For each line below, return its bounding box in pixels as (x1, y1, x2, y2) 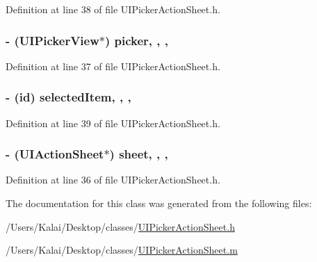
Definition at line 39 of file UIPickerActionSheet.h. (6, 115, 220, 130)
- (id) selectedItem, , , (6, 88, 131, 106)
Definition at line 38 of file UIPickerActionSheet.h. (6, 2, 220, 16)
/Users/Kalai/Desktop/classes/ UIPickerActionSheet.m (6, 243, 238, 257)
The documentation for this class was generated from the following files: (6, 196, 312, 211)
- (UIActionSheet (6, 145, 104, 163)
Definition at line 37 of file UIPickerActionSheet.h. (6, 58, 220, 73)
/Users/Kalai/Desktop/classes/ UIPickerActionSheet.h (6, 219, 235, 234)
